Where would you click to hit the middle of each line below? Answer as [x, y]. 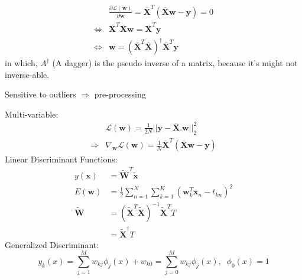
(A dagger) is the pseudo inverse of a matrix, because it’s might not [175, 63]
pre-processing [120, 94]
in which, [21, 63]
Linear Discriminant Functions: [61, 159]
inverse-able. [27, 74]
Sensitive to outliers [40, 94]
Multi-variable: [32, 114]
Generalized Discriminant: [52, 244]
